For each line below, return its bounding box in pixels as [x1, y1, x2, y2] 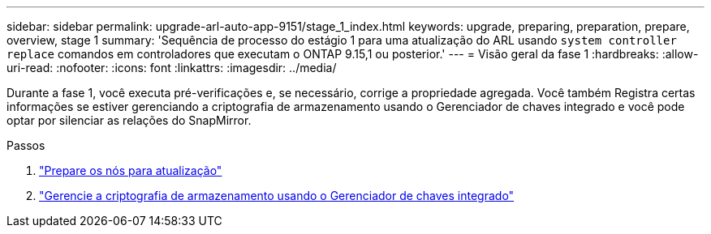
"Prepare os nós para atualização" [39, 164, 222, 177]
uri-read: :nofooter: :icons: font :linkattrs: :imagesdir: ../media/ [6, 61, 337, 74]
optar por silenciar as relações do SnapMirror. [6, 113, 252, 127]
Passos [6, 138, 45, 152]
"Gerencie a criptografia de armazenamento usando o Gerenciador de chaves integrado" [39, 189, 515, 202]
